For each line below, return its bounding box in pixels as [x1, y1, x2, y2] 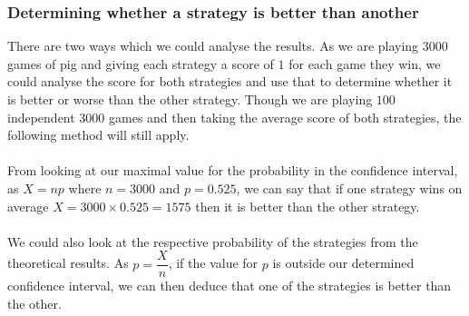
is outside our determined [272, 253, 415, 272]
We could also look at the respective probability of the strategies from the [7, 232, 418, 251]
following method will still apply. [7, 125, 190, 144]
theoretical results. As [7, 253, 129, 272]
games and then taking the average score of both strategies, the [109, 107, 462, 126]
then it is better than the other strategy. [195, 196, 420, 215]
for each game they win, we [288, 54, 441, 73]
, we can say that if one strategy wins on [236, 178, 463, 197]
